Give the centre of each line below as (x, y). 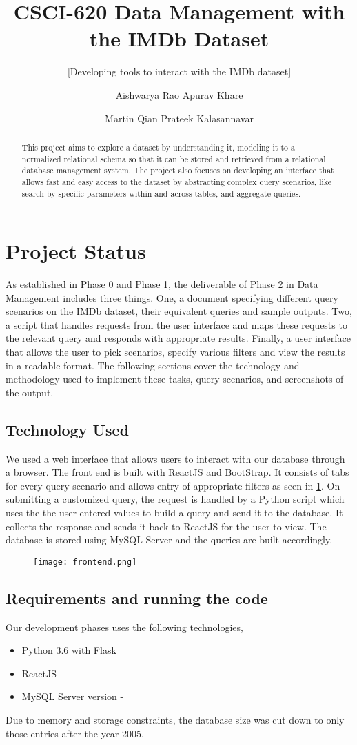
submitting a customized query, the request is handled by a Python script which (175, 499)
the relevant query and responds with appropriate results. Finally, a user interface (178, 338)
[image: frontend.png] (85, 562)
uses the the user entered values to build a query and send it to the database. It (174, 513)
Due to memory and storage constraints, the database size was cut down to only (175, 720)
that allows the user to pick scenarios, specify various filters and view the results (175, 352)
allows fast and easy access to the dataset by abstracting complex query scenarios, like (176, 181)
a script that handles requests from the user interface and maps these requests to (176, 324)
